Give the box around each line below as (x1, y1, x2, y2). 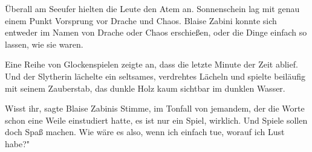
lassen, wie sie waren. (5, 37, 83, 50)
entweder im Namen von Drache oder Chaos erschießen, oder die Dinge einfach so (5, 26, 307, 39)
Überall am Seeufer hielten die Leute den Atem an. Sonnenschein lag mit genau (5, 2, 300, 14)
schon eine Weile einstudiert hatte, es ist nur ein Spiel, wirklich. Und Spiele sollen (5, 113, 308, 126)
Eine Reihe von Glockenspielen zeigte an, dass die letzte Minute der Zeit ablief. (5, 58, 298, 71)
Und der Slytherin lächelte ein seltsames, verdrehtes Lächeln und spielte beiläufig (5, 69, 305, 82)
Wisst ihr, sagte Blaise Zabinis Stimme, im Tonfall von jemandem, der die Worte (5, 102, 305, 115)
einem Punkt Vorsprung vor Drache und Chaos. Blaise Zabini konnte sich (5, 14, 277, 27)
